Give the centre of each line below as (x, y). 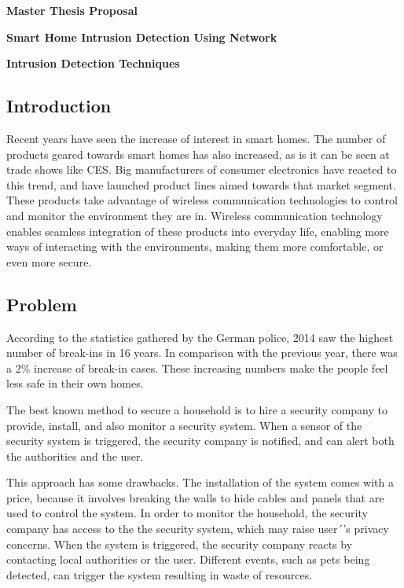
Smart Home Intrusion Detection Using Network (142, 37)
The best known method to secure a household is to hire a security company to (197, 409)
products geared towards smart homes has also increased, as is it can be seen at (198, 154)
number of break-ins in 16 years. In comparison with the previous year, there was (202, 353)
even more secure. (49, 261)
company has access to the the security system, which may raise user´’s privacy (198, 529)
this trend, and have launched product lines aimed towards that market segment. (201, 184)
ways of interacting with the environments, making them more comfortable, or (195, 246)
